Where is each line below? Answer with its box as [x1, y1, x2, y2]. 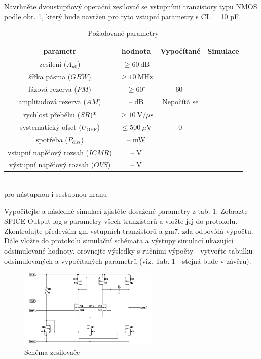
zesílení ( [39, 58, 67, 69]
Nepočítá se [162, 96, 199, 107]
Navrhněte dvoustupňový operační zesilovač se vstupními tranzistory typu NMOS [4, 1, 257, 11]
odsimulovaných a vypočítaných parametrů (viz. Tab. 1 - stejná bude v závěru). [4, 255, 251, 266]
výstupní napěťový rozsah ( [9, 159, 94, 170]
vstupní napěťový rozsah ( [8, 147, 89, 157]
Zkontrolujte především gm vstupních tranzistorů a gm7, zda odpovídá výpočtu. [4, 225, 253, 236]
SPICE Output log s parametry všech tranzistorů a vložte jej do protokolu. [4, 216, 238, 226]
